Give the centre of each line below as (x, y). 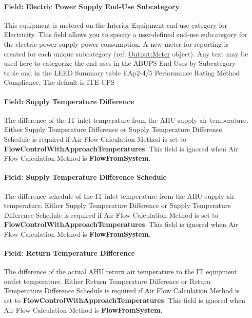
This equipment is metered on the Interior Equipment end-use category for (116, 25)
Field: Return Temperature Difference (69, 253)
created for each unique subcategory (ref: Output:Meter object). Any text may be (126, 53)
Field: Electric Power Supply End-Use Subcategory (92, 6)
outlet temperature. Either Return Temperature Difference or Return (107, 281)
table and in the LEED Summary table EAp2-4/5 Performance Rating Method (122, 72)
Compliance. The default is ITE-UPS (59, 82)
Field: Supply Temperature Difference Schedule (85, 177)
